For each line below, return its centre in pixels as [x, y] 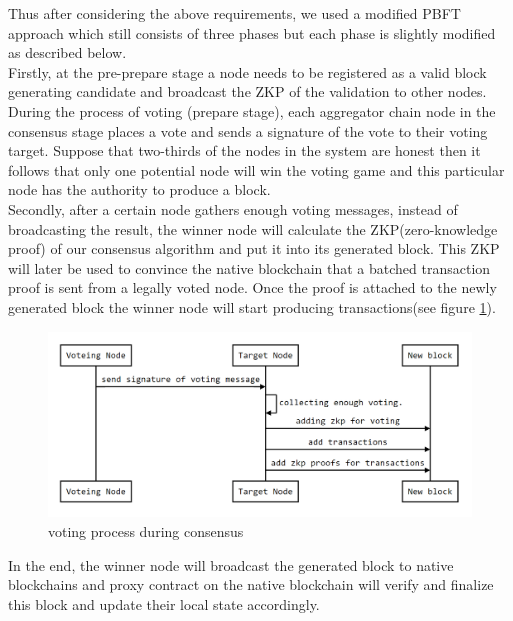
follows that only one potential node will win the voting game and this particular [256, 169]
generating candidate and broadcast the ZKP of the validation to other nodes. [247, 91]
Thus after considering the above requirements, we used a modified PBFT [234, 13]
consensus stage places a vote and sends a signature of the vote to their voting [248, 130]
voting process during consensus [146, 531]
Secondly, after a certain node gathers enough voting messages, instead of [233, 208]
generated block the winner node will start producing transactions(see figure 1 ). [252, 306]
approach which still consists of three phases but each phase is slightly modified [252, 32]
